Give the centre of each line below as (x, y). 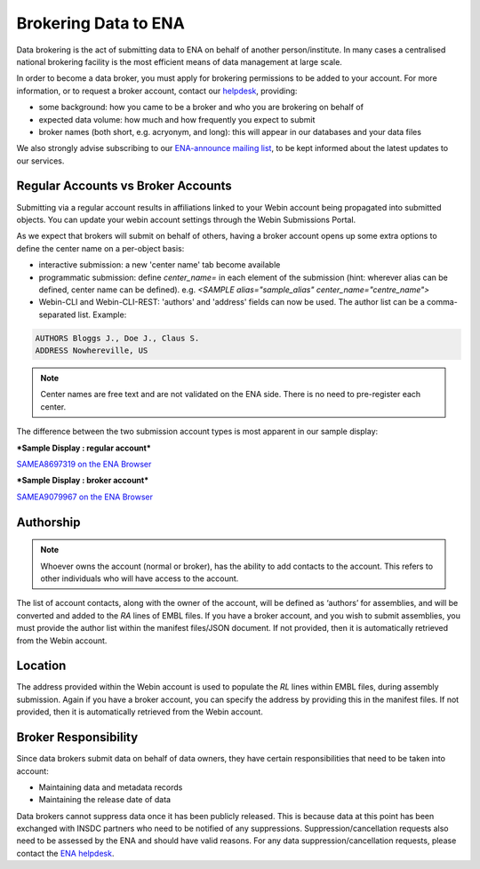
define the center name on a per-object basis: (100, 248)
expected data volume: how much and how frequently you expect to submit (177, 119)
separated (57, 315)
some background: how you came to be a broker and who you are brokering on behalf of (201, 108)
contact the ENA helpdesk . (65, 853)
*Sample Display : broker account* (83, 481)
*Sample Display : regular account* (84, 448)
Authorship (48, 522)
